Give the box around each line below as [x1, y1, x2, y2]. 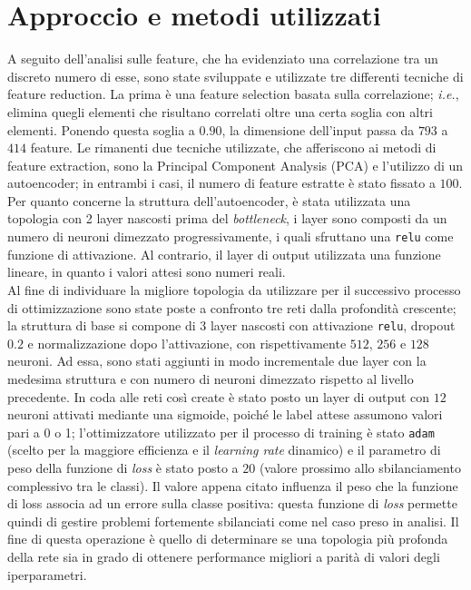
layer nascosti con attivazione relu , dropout [210, 316, 456, 335]
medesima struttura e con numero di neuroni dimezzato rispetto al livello [7, 369, 414, 388]
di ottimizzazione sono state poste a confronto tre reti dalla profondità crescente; [7, 298, 456, 317]
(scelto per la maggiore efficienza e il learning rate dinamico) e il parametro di [7, 440, 441, 459]
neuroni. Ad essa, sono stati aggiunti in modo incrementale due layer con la [7, 351, 427, 370]
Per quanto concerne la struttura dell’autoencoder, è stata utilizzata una [7, 191, 411, 210]
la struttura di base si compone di [7, 316, 196, 335]
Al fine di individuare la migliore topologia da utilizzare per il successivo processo [7, 280, 461, 299]
